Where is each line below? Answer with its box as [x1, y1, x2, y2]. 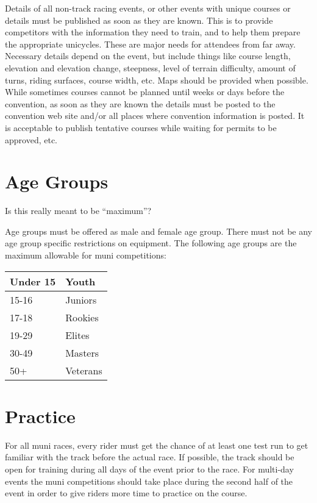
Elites [65, 327, 90, 342]
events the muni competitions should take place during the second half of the [5, 474, 293, 487]
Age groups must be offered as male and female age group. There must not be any [5, 224, 313, 237]
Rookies [65, 310, 99, 324]
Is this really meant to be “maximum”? [5, 204, 152, 217]
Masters [65, 345, 99, 360]
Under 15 [10, 274, 56, 288]
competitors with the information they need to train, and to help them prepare [5, 26, 301, 38]
